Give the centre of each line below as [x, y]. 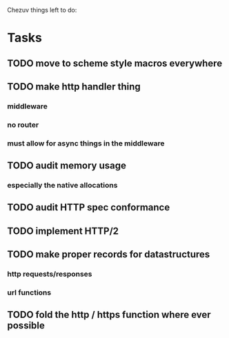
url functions [29, 292]
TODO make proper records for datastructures [109, 255]
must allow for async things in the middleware [86, 143]
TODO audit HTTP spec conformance [89, 207]
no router [23, 125]
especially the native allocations [62, 186]
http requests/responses [50, 274]
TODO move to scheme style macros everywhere [115, 63]
